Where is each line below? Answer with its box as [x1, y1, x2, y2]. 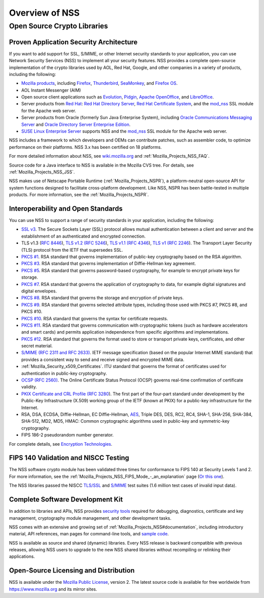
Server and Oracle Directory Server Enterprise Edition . [21, 121, 131, 127]
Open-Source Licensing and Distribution [9, 566, 135, 575]
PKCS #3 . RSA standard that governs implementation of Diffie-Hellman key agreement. [21, 261, 196, 266]
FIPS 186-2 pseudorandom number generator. [21, 432, 114, 438]
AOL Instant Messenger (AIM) [21, 87, 81, 93]
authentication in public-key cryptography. [21, 370, 107, 376]
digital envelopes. [21, 288, 57, 294]
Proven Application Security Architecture [9, 38, 138, 46]
